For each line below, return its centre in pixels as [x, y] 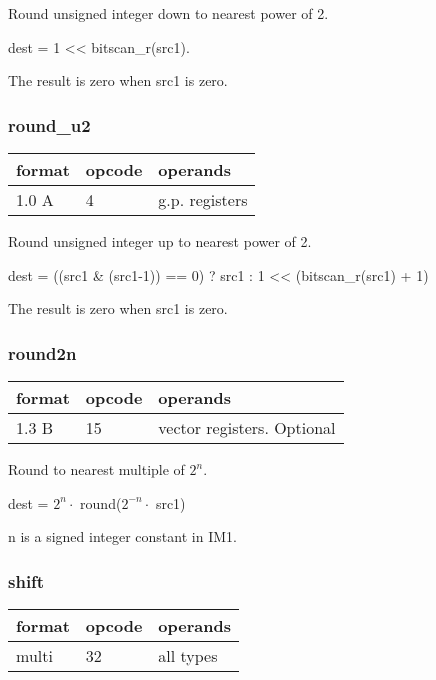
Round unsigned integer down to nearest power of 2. [168, 13]
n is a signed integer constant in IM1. [122, 536]
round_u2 [49, 124]
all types [188, 655]
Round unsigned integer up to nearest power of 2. [160, 241]
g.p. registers [203, 199]
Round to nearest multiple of [96, 469]
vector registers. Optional [247, 427]
